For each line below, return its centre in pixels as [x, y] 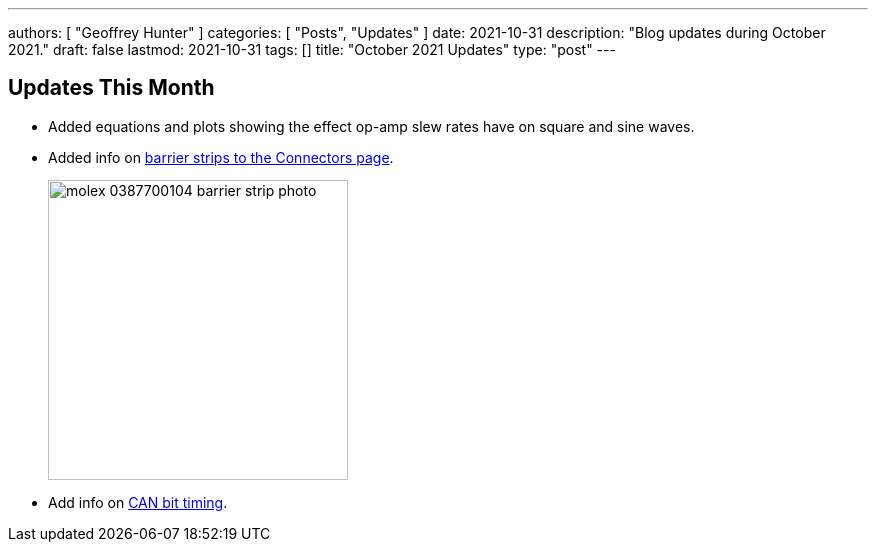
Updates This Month [111, 88]
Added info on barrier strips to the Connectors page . [221, 157]
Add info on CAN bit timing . [138, 502]
